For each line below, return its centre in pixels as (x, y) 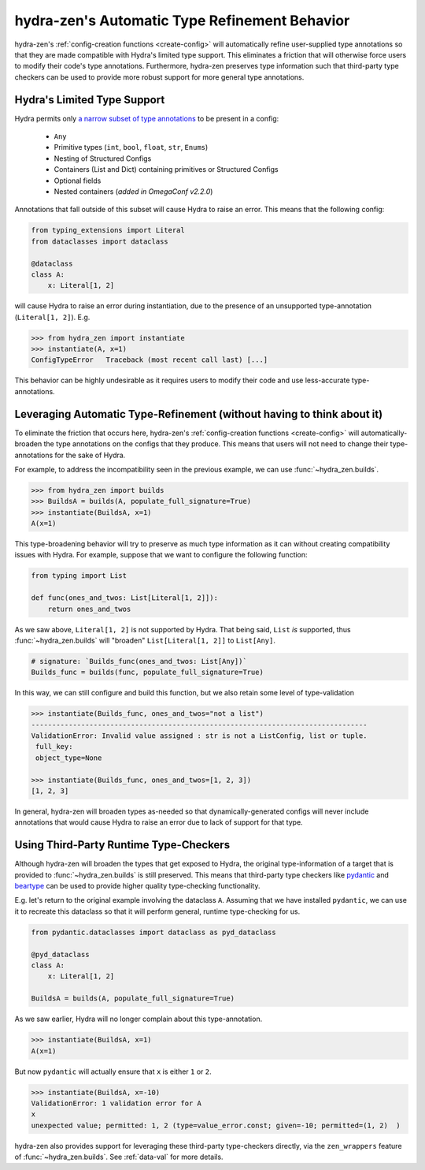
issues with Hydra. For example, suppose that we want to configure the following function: (161, 555)
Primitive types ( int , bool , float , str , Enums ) (131, 147)
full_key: (54, 747)
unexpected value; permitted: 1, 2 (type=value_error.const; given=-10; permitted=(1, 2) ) (216, 1125)
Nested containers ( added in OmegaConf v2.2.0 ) (133, 191)
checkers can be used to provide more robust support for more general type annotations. (159, 77)
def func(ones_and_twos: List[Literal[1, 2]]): (124, 598)
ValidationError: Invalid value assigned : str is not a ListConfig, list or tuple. (199, 736)
